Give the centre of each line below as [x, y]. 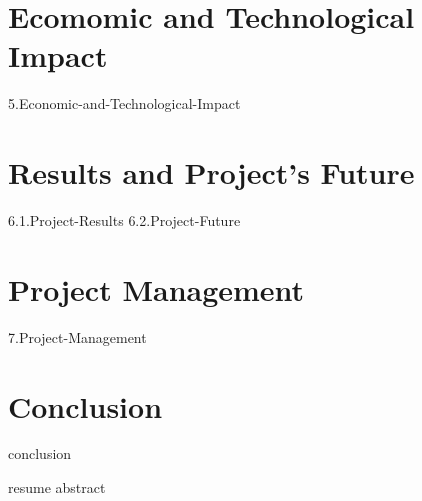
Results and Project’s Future [211, 172]
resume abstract [57, 487]
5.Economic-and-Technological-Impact [124, 103]
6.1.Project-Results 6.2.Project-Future [124, 220]
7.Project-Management [77, 336]
